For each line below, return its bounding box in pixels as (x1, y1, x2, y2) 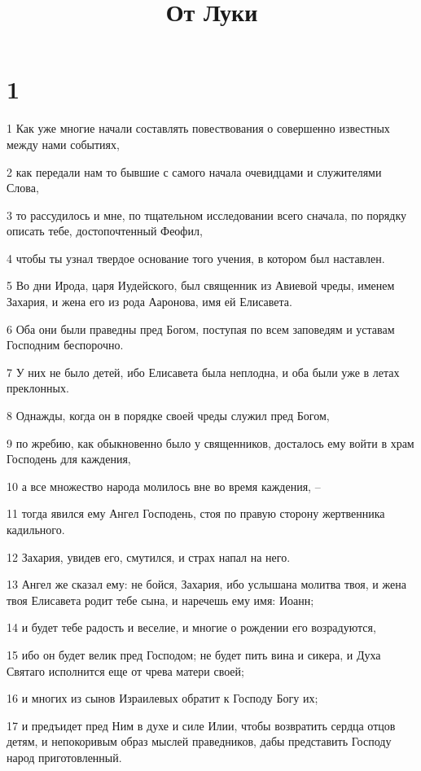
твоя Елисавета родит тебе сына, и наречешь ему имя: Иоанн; (7, 591, 314, 608)
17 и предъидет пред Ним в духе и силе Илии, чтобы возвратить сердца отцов (7, 716, 396, 734)
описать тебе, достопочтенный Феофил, (7, 222, 203, 239)
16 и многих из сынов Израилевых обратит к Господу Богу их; (7, 690, 318, 707)
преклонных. (7, 379, 69, 396)
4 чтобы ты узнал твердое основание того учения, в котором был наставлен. (7, 249, 385, 266)
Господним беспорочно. (7, 336, 124, 353)
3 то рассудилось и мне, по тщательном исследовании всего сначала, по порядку (7, 206, 406, 223)
